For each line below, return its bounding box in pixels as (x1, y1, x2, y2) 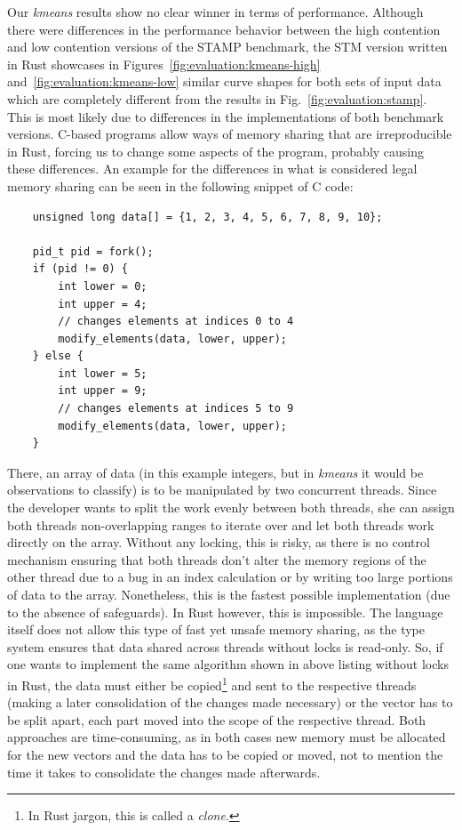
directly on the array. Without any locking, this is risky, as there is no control (7, 533, 430, 552)
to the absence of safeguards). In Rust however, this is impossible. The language (7, 602, 443, 621)
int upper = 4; (58, 297, 147, 310)
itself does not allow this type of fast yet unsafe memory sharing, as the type (7, 620, 425, 639)
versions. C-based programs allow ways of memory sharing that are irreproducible (7, 125, 452, 143)
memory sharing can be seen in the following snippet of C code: (7, 176, 354, 195)
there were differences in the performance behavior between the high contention (7, 20, 441, 38)
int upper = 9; (58, 384, 147, 398)
